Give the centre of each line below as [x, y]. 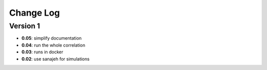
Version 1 [25, 26]
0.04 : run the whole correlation [53, 45]
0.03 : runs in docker [43, 52]
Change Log [35, 13]
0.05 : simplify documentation [51, 38]
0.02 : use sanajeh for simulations [56, 59]
